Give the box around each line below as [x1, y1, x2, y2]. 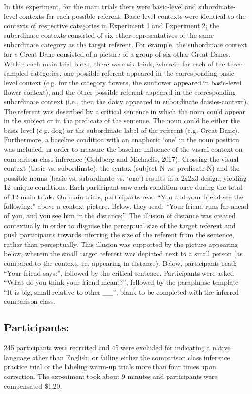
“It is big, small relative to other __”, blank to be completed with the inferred [4, 286, 239, 296]
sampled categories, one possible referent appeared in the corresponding [4, 68, 217, 78]
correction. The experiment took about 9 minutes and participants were [4, 371, 218, 381]
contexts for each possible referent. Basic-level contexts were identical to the [19, 11, 246, 21]
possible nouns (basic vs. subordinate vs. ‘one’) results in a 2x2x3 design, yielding [4, 172, 247, 182]
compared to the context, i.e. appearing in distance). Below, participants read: [4, 258, 237, 268]
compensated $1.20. [4, 380, 62, 391]
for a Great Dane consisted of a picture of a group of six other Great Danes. [4, 49, 231, 59]
